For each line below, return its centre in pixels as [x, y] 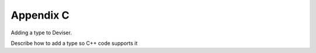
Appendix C [40, 15]
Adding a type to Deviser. [42, 33]
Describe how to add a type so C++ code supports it [74, 43]
